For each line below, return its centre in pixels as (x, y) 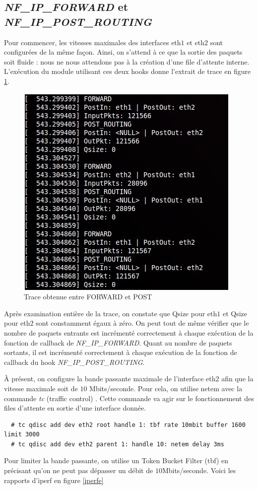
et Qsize (235, 313)
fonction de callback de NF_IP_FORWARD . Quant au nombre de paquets (118, 342)
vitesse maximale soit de (41, 388)
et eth (196, 42)
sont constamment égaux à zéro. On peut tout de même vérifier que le (142, 323)
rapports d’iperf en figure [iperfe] (54, 480)
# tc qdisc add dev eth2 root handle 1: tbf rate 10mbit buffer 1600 (128, 425)
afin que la (237, 379)
